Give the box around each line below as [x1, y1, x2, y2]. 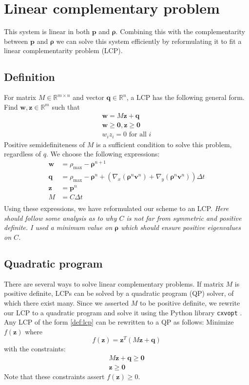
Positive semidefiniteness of [4, 139, 85, 149]
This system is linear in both [4, 26, 90, 37]
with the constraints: [4, 344, 66, 354]
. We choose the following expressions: [46, 149, 160, 159]
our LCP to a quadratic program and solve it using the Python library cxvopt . [4, 307, 242, 317]
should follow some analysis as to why [4, 212, 117, 223]
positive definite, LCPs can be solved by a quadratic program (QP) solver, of [4, 288, 234, 298]
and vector [73, 92, 104, 102]
